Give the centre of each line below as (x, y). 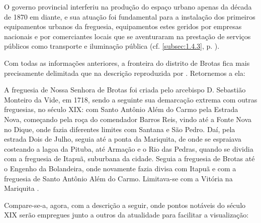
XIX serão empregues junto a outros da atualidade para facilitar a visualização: (126, 215)
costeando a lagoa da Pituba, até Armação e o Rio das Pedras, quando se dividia (129, 148)
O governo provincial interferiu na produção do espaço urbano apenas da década (128, 7)
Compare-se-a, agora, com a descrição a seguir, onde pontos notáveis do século (125, 205)
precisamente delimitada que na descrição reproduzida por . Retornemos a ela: (125, 73)
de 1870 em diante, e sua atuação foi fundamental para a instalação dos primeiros (130, 16)
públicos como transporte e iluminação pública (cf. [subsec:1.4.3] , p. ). (112, 46)
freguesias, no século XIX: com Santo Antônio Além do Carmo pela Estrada (121, 109)
